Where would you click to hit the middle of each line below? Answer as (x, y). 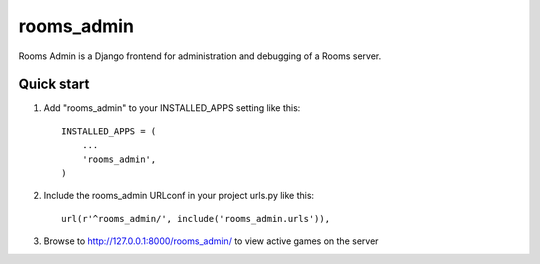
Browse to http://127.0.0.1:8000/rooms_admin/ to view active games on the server (211, 241)
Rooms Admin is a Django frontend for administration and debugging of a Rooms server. (200, 56)
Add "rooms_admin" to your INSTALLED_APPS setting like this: (172, 108)
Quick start (54, 84)
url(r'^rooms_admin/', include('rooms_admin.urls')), (195, 218)
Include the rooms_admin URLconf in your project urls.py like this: (179, 196)
